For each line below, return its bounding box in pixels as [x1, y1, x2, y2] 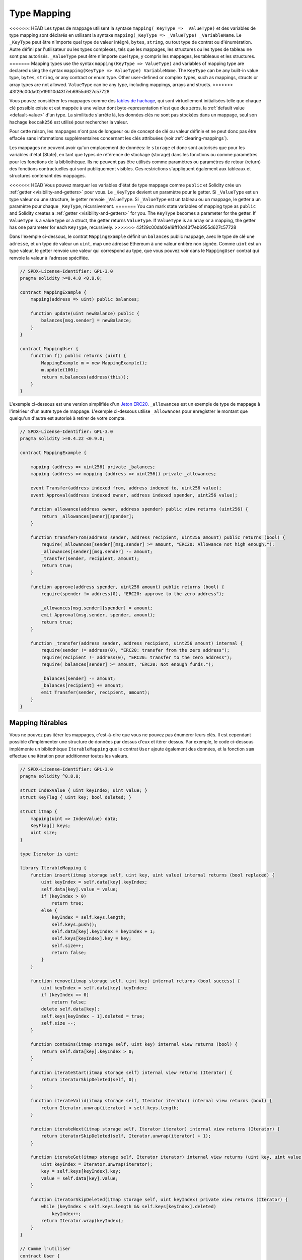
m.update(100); [41, 367, 79, 373]
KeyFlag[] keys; [30, 823, 70, 829]
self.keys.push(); [51, 921, 98, 927]
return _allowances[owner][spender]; [41, 513, 134, 519]
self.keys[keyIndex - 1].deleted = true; [41, 1013, 145, 1019]
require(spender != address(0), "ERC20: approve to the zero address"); [41, 591, 224, 597]
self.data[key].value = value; [41, 886, 118, 892]
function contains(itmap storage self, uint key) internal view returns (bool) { [30, 1041, 238, 1047]
